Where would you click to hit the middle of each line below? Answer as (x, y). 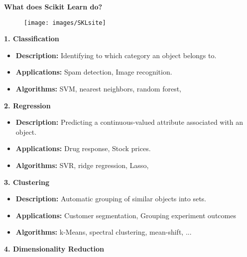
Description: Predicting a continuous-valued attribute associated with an (129, 122)
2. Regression (27, 105)
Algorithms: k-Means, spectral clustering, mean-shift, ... (104, 232)
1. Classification (32, 39)
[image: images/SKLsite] (65, 23)
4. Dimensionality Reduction (54, 248)
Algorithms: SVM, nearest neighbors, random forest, (98, 89)
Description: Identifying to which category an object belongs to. (116, 55)
